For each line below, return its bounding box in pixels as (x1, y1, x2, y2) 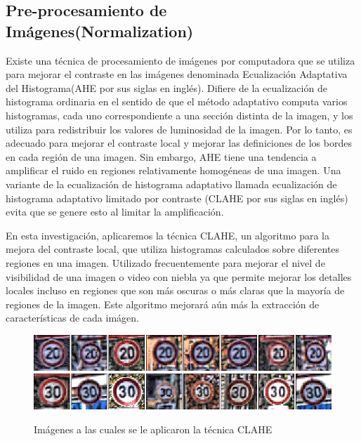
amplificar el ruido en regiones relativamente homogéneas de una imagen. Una (6, 163, 341, 178)
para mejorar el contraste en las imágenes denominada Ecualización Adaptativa (6, 67, 348, 81)
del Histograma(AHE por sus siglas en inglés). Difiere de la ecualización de (6, 80, 327, 95)
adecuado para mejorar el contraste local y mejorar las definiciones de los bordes (6, 136, 352, 150)
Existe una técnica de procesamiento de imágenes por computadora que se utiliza (6, 53, 355, 67)
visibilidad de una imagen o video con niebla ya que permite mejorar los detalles (6, 269, 352, 284)
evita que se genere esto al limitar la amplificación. (6, 204, 224, 219)
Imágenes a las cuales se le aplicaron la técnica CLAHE (34, 421, 273, 436)
